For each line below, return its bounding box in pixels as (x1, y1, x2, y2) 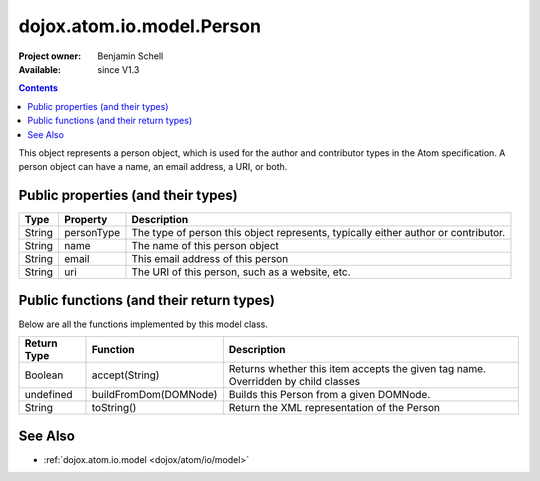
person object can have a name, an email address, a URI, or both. (18, 161, 288, 173)
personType (64, 226, 121, 240)
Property (64, 213, 108, 227)
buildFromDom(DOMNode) (91, 388, 218, 402)
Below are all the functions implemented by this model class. (18, 318, 269, 330)
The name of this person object (131, 239, 280, 253)
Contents (18, 82, 59, 94)
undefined (24, 388, 74, 402)
